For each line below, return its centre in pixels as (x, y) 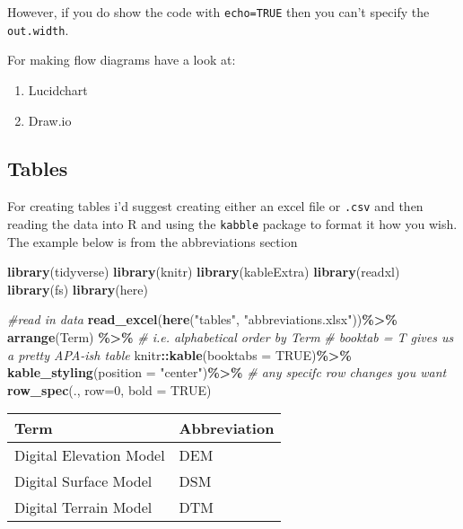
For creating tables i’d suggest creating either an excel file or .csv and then (215, 206)
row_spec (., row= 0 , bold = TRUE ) (109, 389)
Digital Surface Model (83, 481)
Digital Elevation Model (90, 455)
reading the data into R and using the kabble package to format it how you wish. (232, 223)
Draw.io (50, 120)
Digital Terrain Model (83, 507)
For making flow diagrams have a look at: (122, 60)
